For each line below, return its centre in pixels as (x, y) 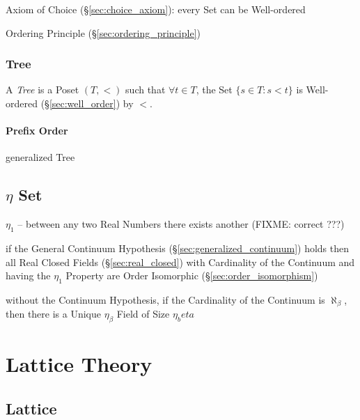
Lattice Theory (79, 364)
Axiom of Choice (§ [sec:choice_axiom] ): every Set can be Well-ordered (156, 9)
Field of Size (143, 314)
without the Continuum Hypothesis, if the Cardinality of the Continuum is (165, 299)
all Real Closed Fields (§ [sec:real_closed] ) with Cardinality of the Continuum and (180, 262)
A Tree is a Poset (42, 90)
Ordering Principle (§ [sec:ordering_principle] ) (103, 32)
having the (28, 275)
